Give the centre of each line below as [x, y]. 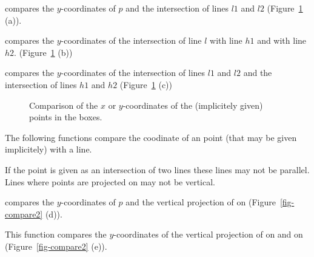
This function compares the [56, 234]
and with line [282, 40]
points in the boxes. [66, 117]
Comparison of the [64, 105]
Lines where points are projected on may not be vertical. [110, 181]
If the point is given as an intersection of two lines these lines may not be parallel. [157, 169]
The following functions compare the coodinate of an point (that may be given [151, 137]
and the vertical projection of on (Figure [201, 202]
